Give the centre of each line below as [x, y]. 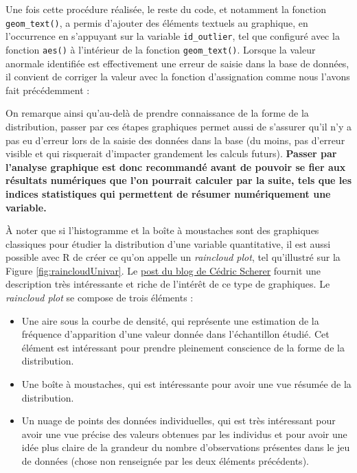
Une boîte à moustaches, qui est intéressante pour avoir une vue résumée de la [186, 384]
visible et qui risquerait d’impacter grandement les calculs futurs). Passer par [171, 153]
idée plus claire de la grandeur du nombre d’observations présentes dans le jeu [186, 447]
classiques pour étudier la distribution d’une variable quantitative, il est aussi [168, 243]
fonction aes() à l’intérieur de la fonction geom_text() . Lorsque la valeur [161, 49]
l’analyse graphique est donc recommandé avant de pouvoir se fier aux [176, 166]
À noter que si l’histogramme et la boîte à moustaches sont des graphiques [162, 230]
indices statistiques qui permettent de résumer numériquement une [168, 193]
